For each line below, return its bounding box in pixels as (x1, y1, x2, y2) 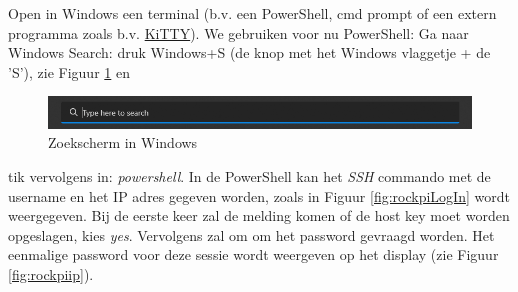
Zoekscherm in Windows (48, 132, 198, 153)
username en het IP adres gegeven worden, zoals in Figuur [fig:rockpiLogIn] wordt (8, 185, 510, 206)
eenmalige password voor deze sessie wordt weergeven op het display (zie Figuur (8, 244, 499, 265)
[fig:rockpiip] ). (8, 263, 94, 284)
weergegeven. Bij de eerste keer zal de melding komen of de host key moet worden (8, 205, 510, 226)
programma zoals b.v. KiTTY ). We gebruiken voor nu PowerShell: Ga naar (8, 22, 469, 43)
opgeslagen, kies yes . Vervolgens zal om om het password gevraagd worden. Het (8, 224, 495, 245)
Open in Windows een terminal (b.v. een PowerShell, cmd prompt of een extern (8, 3, 497, 23)
